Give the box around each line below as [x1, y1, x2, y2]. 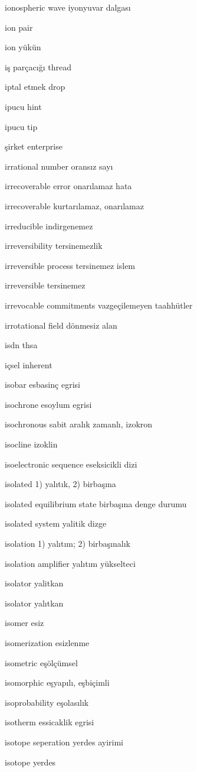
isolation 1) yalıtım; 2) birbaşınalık [5, 537, 130, 550]
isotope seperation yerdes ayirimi [5, 735, 124, 748]
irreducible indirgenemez [5, 219, 93, 232]
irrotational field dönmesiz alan [5, 319, 117, 331]
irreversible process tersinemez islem [5, 259, 136, 271]
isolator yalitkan [5, 577, 64, 589]
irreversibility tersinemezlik [5, 239, 103, 252]
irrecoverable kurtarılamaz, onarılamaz [5, 199, 144, 212]
